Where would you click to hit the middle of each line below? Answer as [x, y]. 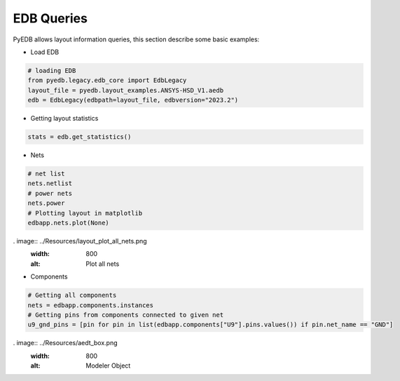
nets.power [46, 203]
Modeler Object [108, 366]
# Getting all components [72, 295]
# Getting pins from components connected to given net [126, 315]
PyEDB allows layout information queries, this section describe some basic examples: [136, 39]
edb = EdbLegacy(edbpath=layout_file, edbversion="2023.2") [133, 100]
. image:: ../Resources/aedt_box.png [65, 343]
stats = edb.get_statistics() [80, 137]
